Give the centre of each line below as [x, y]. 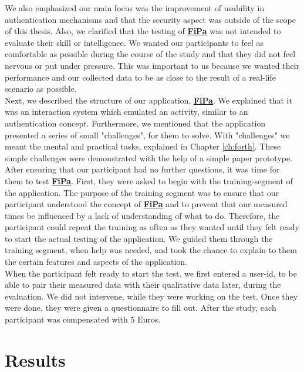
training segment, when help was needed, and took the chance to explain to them [151, 250]
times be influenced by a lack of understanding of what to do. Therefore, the [142, 215]
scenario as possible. [41, 89]
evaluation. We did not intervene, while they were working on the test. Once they [151, 296]
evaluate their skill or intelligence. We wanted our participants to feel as [134, 42]
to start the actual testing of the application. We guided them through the [139, 238]
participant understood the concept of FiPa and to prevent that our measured [146, 204]
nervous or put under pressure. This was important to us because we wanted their [152, 65]
